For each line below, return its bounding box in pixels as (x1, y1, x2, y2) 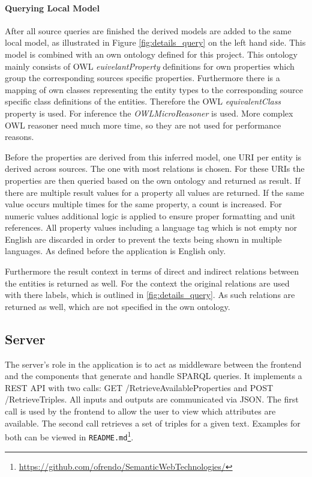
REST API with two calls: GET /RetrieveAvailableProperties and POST (5, 381, 274, 393)
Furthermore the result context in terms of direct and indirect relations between (5, 265, 299, 278)
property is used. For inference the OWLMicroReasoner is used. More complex (5, 106, 293, 119)
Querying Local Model (5, 1, 100, 14)
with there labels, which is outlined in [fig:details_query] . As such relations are (5, 288, 295, 301)
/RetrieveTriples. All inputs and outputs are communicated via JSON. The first (5, 393, 299, 406)
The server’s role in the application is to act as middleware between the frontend (5, 357, 302, 370)
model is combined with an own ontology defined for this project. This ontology (5, 47, 298, 60)
